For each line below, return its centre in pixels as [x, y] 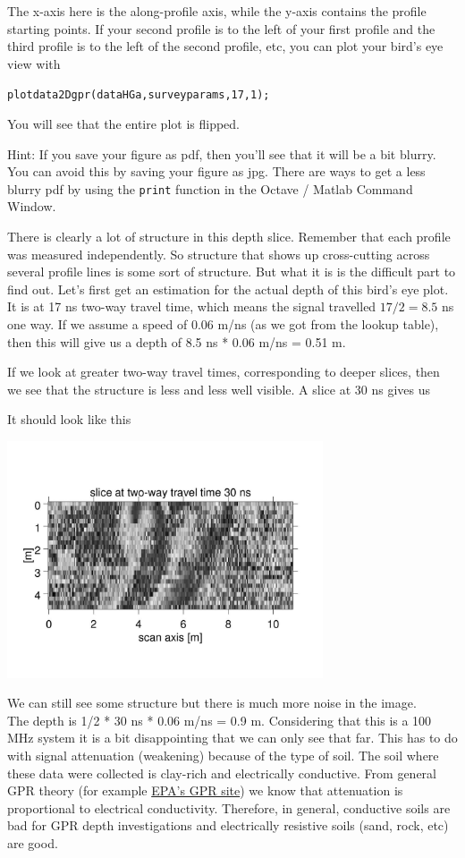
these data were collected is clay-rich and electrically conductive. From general [222, 773]
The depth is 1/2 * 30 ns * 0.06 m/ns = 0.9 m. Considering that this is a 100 [220, 720]
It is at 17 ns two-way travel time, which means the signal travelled [192, 306]
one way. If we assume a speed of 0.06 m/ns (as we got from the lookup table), [223, 324]
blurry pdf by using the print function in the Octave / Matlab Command [210, 188]
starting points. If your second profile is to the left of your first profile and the [221, 28]
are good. [33, 842]
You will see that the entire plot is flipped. [123, 124]
